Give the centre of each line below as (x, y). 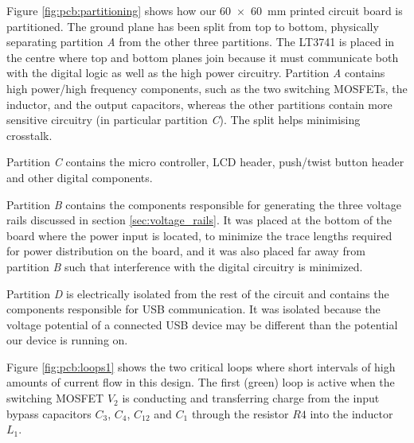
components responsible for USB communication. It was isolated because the (193, 309)
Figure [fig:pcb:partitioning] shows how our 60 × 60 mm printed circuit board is (205, 10)
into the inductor (352, 413)
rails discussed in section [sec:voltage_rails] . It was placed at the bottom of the (199, 220)
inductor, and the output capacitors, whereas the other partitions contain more (199, 104)
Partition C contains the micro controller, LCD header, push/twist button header (205, 162)
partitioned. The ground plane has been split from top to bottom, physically (193, 26)
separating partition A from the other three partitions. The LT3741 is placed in (201, 42)
